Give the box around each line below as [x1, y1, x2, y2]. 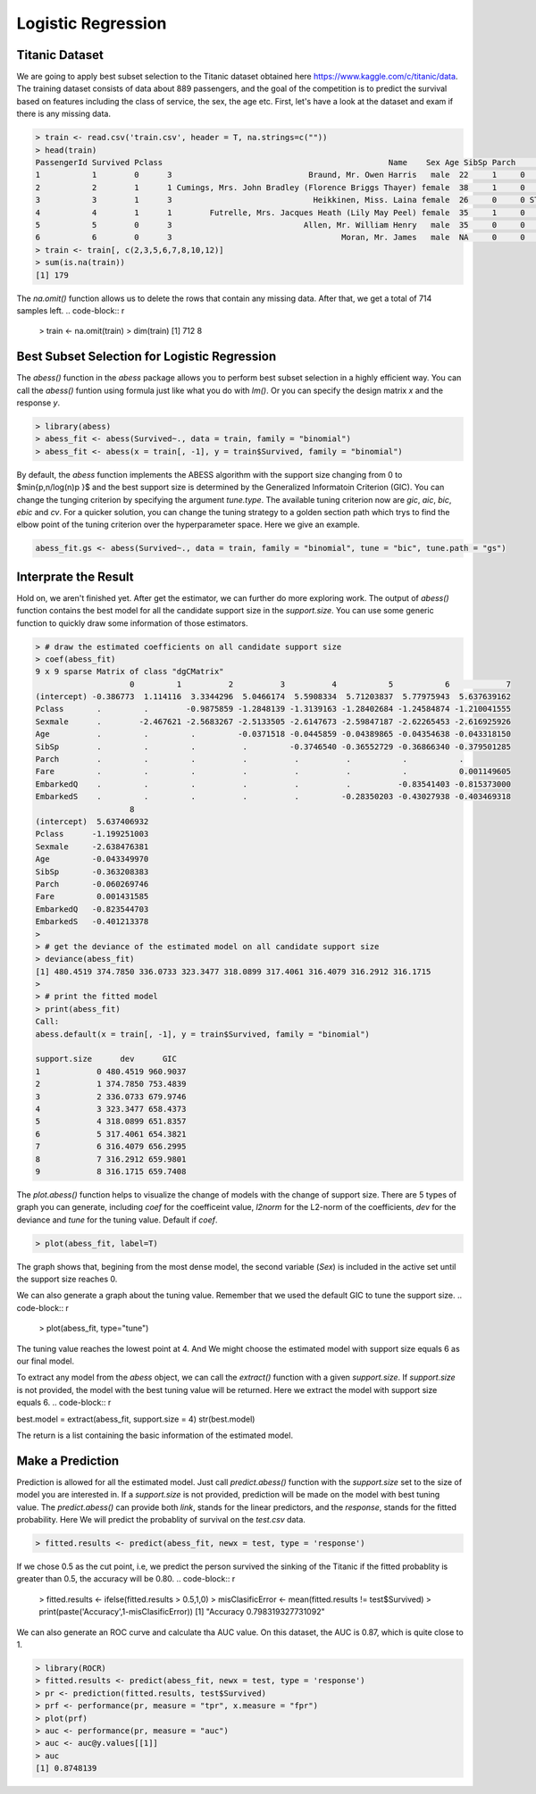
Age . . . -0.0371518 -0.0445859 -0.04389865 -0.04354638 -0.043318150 [35, 729, 511, 739]
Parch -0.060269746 [35, 879, 149, 889]
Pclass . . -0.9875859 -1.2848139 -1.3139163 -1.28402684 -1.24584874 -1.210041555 [35, 704, 511, 714]
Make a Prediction [16, 1453, 120, 1468]
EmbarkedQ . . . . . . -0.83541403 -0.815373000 [35, 779, 511, 789]
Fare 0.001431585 [35, 891, 149, 902]
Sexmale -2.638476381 [35, 841, 149, 852]
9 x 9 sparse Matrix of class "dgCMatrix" [35, 666, 224, 677]
